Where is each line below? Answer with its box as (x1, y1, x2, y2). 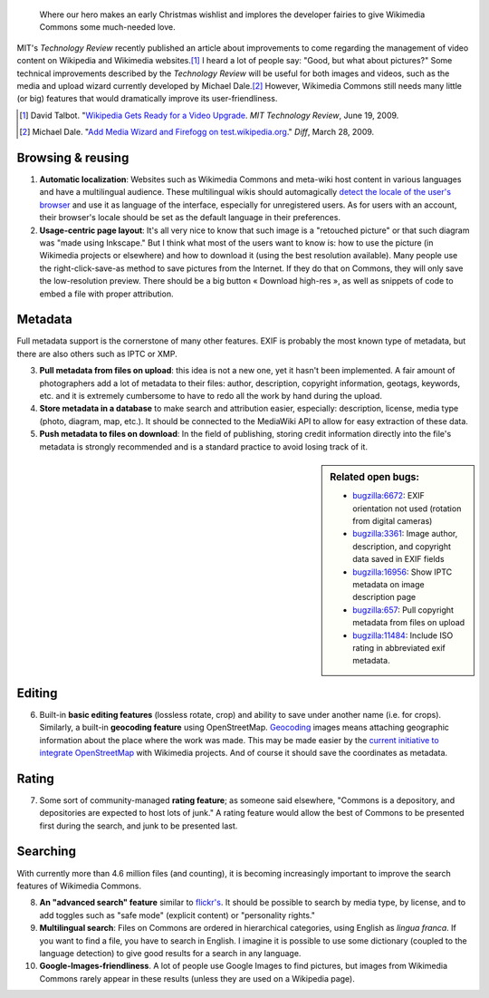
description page (352, 592, 417, 603)
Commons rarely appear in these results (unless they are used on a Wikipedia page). (39, 973, 355, 983)
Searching (16, 844, 77, 859)
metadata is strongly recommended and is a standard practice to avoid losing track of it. (39, 441, 369, 452)
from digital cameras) (352, 516, 433, 527)
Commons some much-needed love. (39, 22, 176, 33)
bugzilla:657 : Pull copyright (352, 604, 455, 615)
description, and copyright (352, 540, 452, 552)
